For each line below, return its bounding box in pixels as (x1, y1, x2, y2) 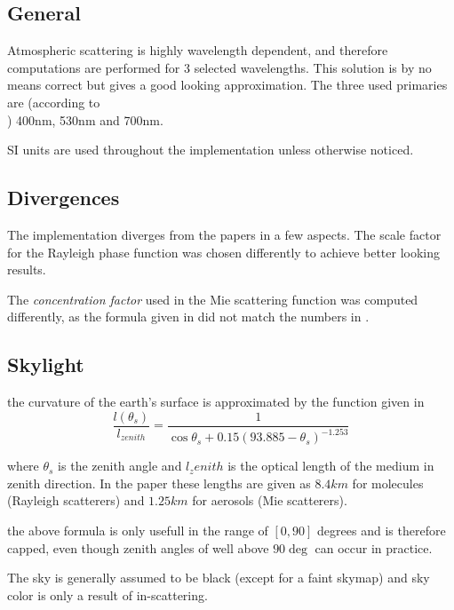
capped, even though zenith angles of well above (7, 538, 269, 557)
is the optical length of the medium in (227, 456, 434, 475)
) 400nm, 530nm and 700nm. (7, 110, 163, 129)
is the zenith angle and (58, 456, 182, 475)
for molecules (352, 473, 424, 492)
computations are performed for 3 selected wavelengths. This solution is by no (7, 58, 432, 76)
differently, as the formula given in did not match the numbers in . (7, 307, 370, 326)
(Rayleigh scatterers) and (7, 491, 145, 510)
